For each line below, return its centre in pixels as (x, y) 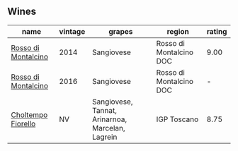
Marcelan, (108, 128)
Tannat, (104, 110)
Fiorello (23, 123)
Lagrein (104, 137)
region (178, 31)
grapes (121, 31)
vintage (72, 31)
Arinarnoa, (109, 119)
